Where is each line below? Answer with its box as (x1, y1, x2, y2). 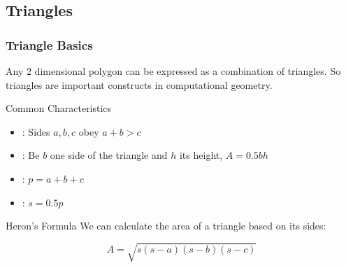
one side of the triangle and (50, 148, 168, 162)
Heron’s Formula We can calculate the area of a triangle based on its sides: (6, 218, 326, 233)
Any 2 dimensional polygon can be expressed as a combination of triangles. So (6, 64, 341, 78)
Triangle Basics (6, 36, 93, 53)
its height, (179, 148, 223, 162)
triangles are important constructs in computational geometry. (6, 77, 273, 92)
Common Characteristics (6, 101, 112, 115)
